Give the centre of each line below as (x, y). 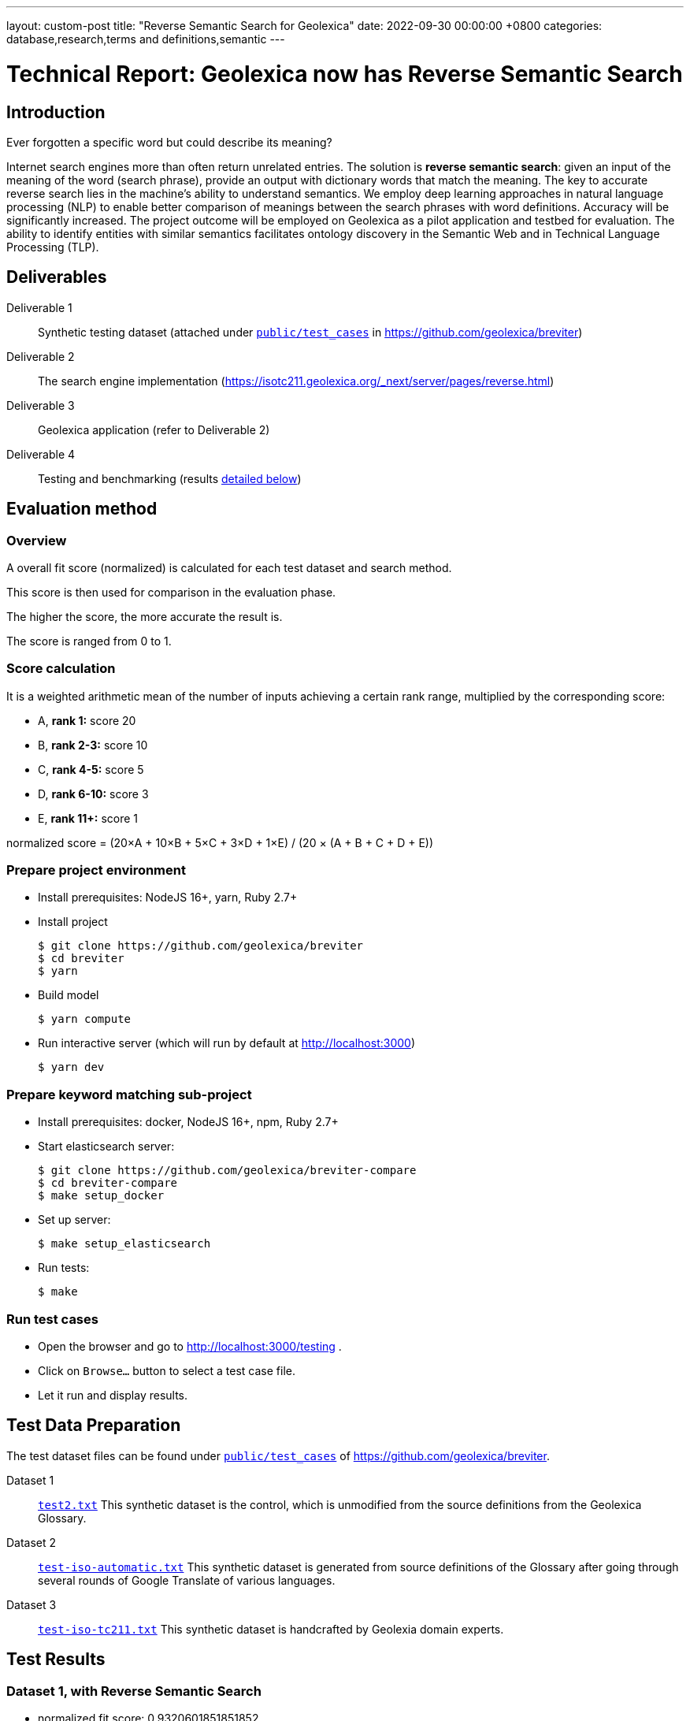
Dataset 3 (32, 1604)
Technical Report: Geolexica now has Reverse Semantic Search (345, 74)
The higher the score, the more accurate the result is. (145, 616)
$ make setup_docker (101, 1196)
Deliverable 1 (39, 307)
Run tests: (64, 1268)
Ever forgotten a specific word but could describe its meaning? (169, 142)
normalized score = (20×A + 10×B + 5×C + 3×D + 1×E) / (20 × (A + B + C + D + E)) (220, 842)
